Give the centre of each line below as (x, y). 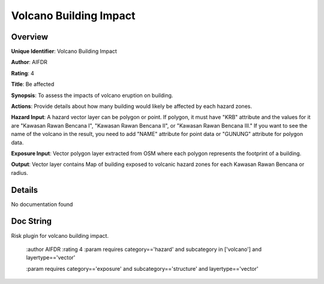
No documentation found (42, 204)
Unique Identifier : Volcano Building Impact (64, 52)
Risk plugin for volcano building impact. (60, 235)
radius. (19, 173)
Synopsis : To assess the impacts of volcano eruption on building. (92, 95)
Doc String (31, 221)
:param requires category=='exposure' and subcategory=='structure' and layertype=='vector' (142, 268)
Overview (30, 37)
